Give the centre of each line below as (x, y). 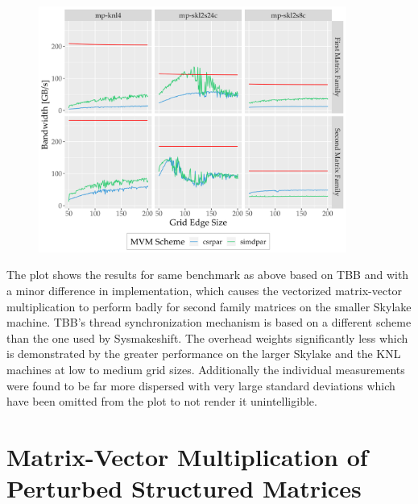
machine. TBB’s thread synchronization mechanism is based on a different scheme (209, 322)
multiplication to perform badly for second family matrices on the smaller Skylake (209, 306)
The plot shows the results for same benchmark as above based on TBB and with (208, 275)
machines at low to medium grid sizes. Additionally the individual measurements (206, 369)
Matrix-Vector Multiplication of (187, 456)
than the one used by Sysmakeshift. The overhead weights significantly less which (207, 337)
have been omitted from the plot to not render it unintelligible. (162, 401)
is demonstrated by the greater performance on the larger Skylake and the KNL (204, 354)
